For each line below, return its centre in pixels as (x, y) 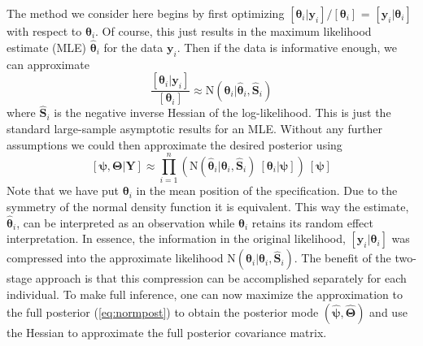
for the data (133, 47)
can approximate (48, 64)
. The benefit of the (342, 258)
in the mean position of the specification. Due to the (267, 190)
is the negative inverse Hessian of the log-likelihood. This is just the (222, 112)
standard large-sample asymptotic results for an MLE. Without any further (194, 129)
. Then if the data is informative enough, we (287, 47)
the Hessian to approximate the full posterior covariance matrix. (167, 332)
